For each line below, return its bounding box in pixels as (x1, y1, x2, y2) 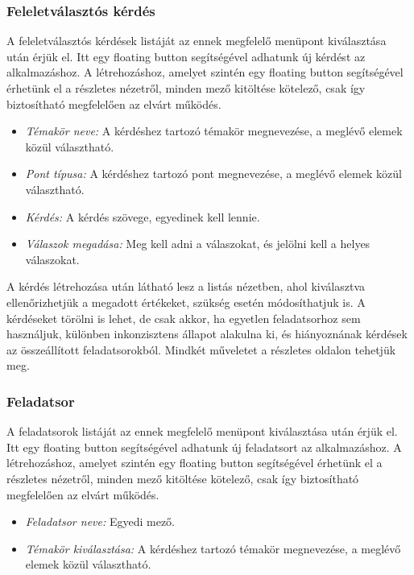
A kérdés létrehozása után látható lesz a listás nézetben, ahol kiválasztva (6, 278, 365, 295)
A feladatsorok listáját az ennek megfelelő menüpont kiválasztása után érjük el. (6, 423, 398, 440)
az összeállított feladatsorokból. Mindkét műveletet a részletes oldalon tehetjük (6, 341, 396, 358)
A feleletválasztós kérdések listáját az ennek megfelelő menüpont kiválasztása (6, 32, 387, 49)
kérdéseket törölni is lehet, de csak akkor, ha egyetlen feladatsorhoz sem (6, 309, 361, 326)
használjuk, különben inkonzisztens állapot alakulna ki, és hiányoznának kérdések (6, 325, 408, 342)
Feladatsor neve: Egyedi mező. (25, 513, 176, 530)
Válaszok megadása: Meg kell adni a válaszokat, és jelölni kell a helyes (25, 235, 371, 252)
